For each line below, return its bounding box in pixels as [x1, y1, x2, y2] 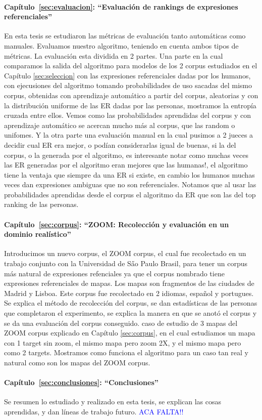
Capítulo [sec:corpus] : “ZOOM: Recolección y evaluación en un [4, 219, 229, 229]
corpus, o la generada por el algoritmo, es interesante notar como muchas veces [4, 149, 248, 160]
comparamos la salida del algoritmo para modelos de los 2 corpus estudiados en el [4, 60, 257, 71]
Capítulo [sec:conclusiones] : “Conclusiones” [4, 377, 159, 388]
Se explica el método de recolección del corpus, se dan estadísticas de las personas [4, 298, 257, 308]
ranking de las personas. [4, 199, 79, 209]
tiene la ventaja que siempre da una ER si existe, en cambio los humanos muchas [4, 169, 255, 180]
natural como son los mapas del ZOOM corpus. [4, 357, 150, 367]
